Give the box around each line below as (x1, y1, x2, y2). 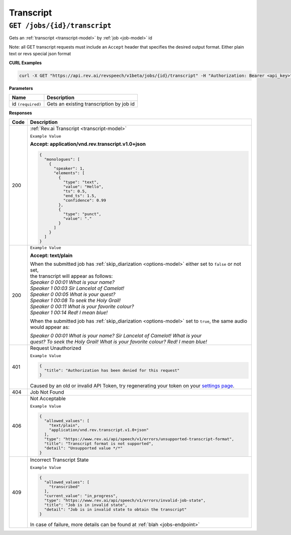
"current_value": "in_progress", (44, 493, 118, 498)
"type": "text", (63, 180, 99, 185)
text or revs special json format (9, 51, 71, 57)
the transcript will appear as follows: (30, 273, 113, 279)
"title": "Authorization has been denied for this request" (44, 367, 180, 373)
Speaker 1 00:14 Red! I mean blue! (30, 309, 108, 316)
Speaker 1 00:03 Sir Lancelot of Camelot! (30, 285, 125, 292)
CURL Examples (9, 60, 42, 66)
